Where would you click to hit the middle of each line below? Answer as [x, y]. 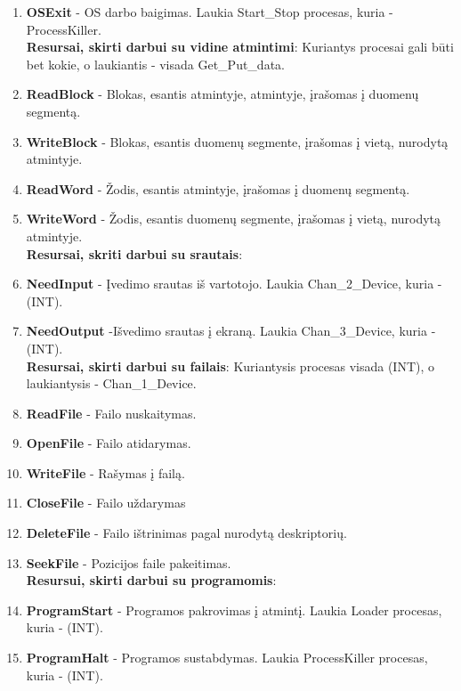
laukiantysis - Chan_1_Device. [111, 383]
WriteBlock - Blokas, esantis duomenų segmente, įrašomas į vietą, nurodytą [237, 141]
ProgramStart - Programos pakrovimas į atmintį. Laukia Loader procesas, [234, 610]
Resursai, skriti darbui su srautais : [134, 253]
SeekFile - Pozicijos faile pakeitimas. [129, 562]
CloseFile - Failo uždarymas [106, 503]
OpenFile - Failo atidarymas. [109, 443]
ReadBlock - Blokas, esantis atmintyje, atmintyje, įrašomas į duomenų [222, 94]
